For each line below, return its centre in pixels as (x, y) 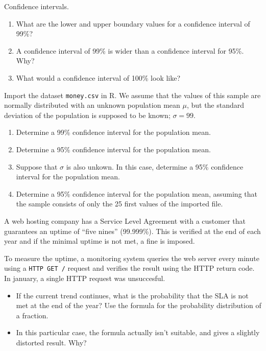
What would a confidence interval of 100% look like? (98, 77)
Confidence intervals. (37, 6)
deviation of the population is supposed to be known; (87, 115)
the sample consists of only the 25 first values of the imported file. (119, 204)
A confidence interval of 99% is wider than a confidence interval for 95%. (130, 50)
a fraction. (32, 315)
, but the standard (215, 105)
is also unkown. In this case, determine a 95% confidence (155, 166)
